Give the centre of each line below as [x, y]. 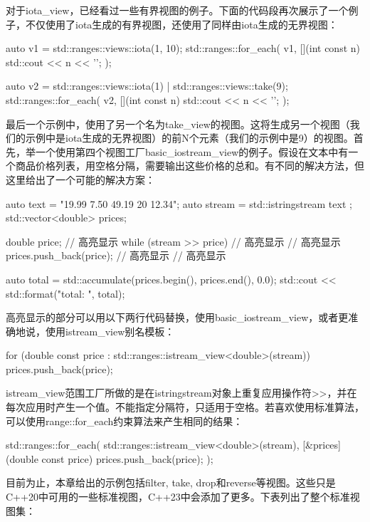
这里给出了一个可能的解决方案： [80, 179]
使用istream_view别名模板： [110, 331]
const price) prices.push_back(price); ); [127, 458]
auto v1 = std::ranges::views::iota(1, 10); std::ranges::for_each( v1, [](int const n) [183, 48]
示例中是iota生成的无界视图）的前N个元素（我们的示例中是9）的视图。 [189, 138]
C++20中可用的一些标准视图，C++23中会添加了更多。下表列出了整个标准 [178, 497]
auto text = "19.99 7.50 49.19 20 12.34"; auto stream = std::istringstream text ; [179, 203]
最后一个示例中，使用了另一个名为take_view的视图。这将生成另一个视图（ [178, 124]
